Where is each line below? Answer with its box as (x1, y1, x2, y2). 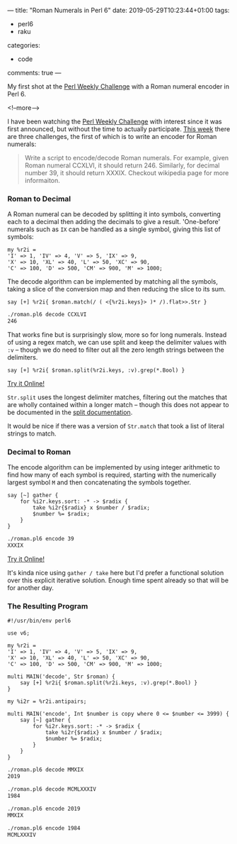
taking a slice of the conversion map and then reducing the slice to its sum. (7, 285, 226, 294)
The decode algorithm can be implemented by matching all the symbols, (7, 277, 218, 286)
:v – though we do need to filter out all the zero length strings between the (7, 345, 224, 354)
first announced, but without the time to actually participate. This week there (7, 125, 231, 133)
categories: (7, 41, 40, 49)
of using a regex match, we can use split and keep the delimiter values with (7, 338, 227, 347)
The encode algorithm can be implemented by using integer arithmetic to (7, 463, 221, 472)
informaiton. (24, 177, 60, 184)
